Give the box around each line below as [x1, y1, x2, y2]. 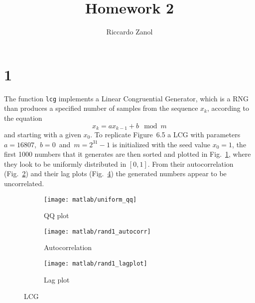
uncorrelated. [4, 178, 44, 188]
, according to [207, 103, 249, 113]
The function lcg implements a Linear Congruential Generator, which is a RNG [4, 93, 249, 103]
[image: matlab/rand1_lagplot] [44, 260, 147, 268]
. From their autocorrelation [147, 158, 234, 169]
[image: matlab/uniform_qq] [44, 196, 137, 203]
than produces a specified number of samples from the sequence [4, 103, 198, 113]
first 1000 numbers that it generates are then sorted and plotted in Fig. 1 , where [4, 149, 251, 159]
